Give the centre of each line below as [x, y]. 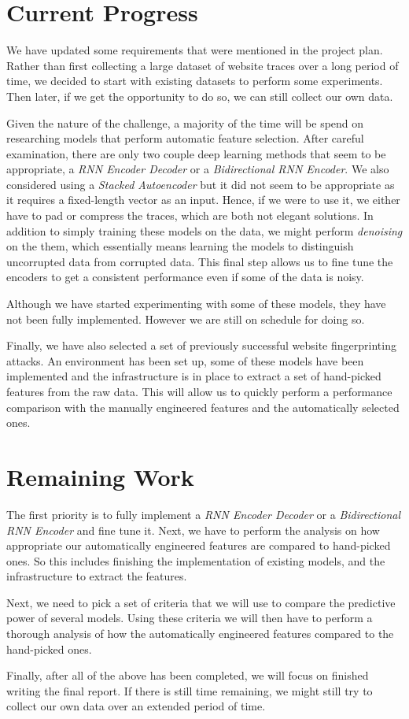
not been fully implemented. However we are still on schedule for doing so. [186, 319]
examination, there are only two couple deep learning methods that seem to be [196, 153]
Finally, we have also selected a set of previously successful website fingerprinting [201, 345]
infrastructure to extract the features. [97, 576]
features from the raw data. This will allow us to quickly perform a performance [199, 391]
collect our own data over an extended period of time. [136, 706]
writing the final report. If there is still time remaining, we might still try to [190, 690]
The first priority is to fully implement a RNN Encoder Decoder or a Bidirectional [204, 514]
